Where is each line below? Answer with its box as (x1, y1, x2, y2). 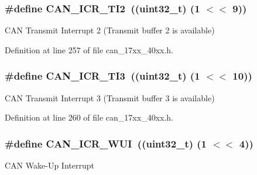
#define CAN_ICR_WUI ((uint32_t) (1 (5, 136, 207, 150)
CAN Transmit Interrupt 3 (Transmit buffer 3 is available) (5, 91, 215, 104)
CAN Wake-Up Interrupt (5, 159, 94, 171)
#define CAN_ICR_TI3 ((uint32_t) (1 (5, 68, 200, 83)
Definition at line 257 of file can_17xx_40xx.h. (5, 43, 174, 56)
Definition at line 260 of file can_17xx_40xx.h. (5, 111, 174, 123)
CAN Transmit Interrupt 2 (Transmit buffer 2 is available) (5, 24, 215, 36)
